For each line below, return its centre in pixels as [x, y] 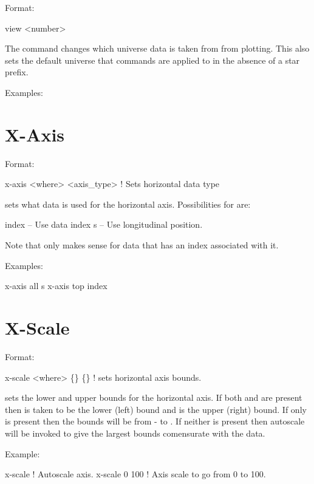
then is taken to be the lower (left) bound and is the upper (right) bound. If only [156, 409]
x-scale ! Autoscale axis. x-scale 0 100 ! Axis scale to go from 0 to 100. [135, 474]
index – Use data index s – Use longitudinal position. [104, 224]
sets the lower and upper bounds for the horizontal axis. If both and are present [154, 397]
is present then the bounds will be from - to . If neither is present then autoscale [155, 421]
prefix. [17, 72]
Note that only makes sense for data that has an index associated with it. [142, 245]
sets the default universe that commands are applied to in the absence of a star [152, 60]
